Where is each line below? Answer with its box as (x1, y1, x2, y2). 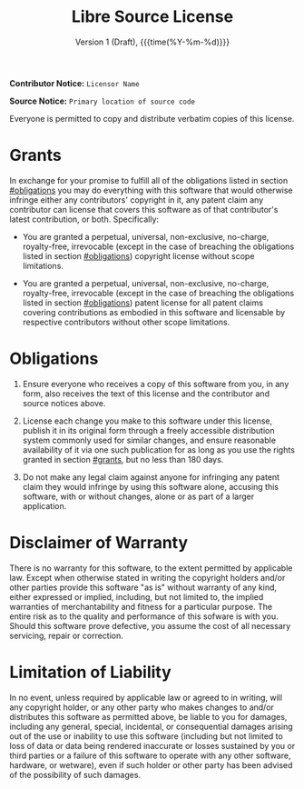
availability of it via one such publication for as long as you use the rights (22, 444, 295, 455)
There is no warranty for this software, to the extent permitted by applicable (9, 562, 293, 574)
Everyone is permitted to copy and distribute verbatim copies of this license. (9, 113, 295, 124)
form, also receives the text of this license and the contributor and (22, 388, 270, 399)
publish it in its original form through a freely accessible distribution (22, 424, 275, 435)
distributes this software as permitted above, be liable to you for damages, (9, 711, 288, 722)
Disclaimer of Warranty (9, 533, 189, 553)
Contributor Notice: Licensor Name (9, 77, 140, 88)
